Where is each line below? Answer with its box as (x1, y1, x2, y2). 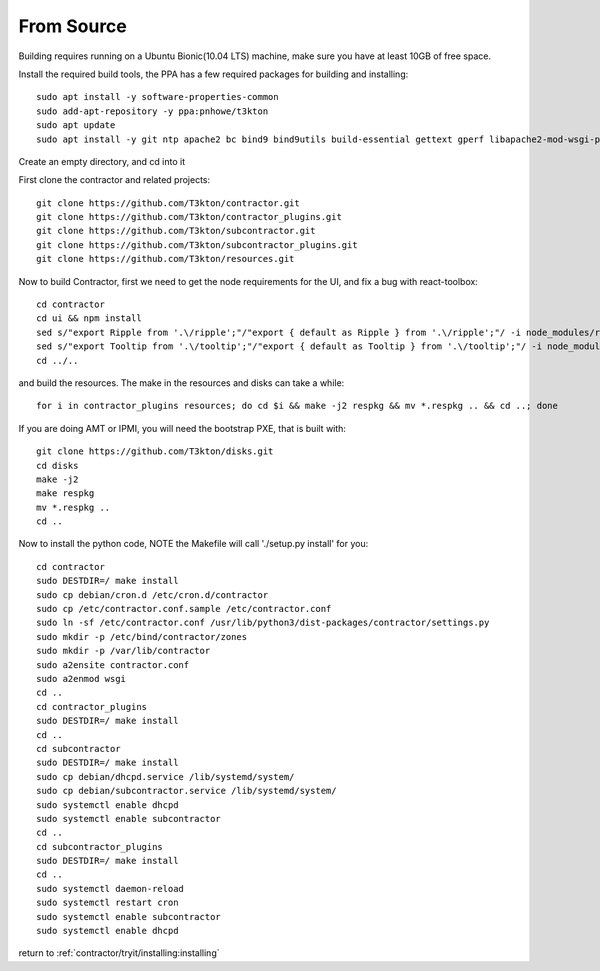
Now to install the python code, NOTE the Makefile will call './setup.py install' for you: (18, 538, 369, 550)
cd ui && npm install (36, 313, 142, 324)
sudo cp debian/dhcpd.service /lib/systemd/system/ (36, 771, 295, 782)
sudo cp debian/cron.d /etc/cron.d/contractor (36, 589, 269, 600)
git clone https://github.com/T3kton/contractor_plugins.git (36, 211, 342, 223)
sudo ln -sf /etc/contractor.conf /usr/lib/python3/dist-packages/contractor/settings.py (36, 617, 490, 629)
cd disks (36, 460, 79, 471)
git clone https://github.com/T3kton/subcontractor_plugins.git (36, 239, 359, 250)
